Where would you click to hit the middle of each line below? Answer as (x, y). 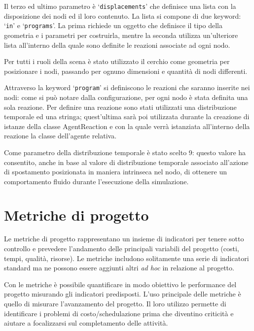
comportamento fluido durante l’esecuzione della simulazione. (96, 181)
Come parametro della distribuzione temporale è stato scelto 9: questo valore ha (125, 152)
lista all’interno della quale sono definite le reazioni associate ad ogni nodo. (117, 45)
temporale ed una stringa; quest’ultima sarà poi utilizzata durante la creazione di (127, 116)
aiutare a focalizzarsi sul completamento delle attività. (86, 323)
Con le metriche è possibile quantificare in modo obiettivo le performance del (120, 284)
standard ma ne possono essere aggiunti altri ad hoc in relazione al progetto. (119, 268)
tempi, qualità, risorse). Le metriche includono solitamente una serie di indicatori (127, 258)
